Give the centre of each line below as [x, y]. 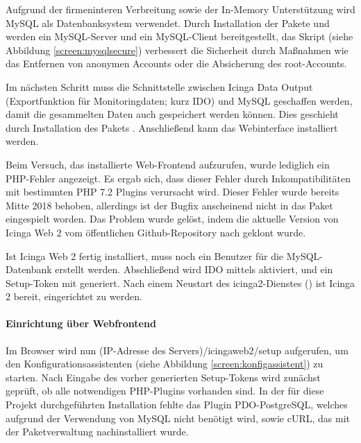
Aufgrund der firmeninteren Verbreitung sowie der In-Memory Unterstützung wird [180, 9]
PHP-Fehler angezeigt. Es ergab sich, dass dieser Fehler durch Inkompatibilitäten [178, 178]
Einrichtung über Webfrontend [81, 323]
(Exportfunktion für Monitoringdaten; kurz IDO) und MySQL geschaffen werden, [179, 100]
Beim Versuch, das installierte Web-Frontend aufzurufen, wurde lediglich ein [168, 164]
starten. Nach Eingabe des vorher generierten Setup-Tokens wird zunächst [163, 377]
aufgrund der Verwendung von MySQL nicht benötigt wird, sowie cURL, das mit [178, 418]
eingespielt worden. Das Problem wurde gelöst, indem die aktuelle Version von [172, 219]
